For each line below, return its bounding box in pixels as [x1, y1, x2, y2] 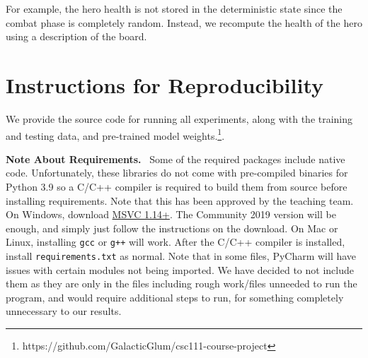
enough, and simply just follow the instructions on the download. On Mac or [6, 220, 338, 235]
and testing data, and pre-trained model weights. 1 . [6, 126, 225, 143]
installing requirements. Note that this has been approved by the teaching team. [6, 193, 354, 208]
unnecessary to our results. [6, 304, 122, 318]
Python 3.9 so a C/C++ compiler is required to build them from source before [6, 179, 347, 193]
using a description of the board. [6, 29, 147, 44]
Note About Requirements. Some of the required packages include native [6, 151, 345, 166]
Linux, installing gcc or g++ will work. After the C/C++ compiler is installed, [6, 234, 345, 249]
